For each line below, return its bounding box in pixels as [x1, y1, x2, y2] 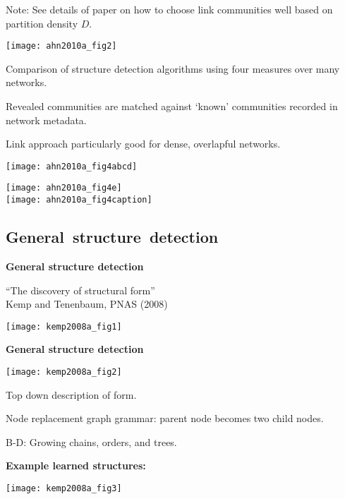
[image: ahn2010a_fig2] [6, 41, 117, 52]
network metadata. [6, 112, 87, 127]
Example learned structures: [6, 458, 146, 473]
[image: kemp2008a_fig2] [6, 367, 122, 378]
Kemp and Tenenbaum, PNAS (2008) [6, 296, 168, 311]
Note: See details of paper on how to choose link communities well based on [6, 2, 333, 16]
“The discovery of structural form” [6, 282, 155, 297]
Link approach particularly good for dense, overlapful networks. [6, 136, 281, 151]
